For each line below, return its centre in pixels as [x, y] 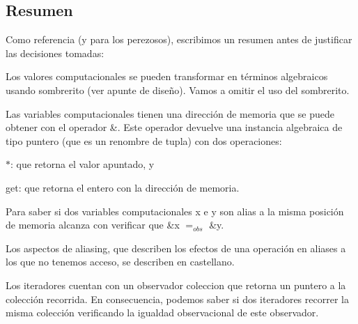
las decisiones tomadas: [55, 53]
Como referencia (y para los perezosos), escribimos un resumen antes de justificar [179, 39]
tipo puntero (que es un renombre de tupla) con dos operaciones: [144, 140]
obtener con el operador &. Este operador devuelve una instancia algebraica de [174, 127]
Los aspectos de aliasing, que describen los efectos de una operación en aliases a [176, 248]
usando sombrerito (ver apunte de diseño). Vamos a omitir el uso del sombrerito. [178, 90]
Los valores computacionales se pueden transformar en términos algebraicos [167, 76]
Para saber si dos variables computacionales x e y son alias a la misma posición [175, 211]
